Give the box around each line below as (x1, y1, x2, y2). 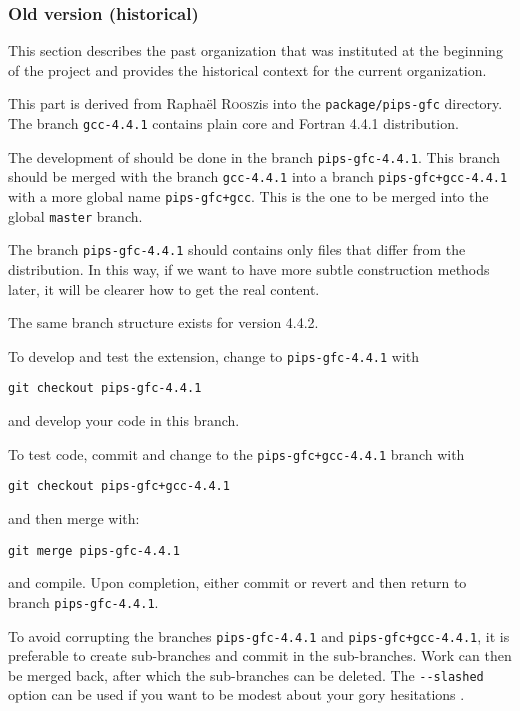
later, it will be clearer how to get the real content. (8, 278, 320, 299)
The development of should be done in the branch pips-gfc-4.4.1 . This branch (8, 146, 501, 167)
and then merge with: (8, 508, 140, 528)
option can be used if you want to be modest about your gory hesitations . (8, 684, 465, 705)
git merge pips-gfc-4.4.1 (8, 543, 180, 558)
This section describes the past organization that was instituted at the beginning (8, 40, 503, 61)
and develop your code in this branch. (8, 410, 240, 431)
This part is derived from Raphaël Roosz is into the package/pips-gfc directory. (8, 93, 503, 114)
